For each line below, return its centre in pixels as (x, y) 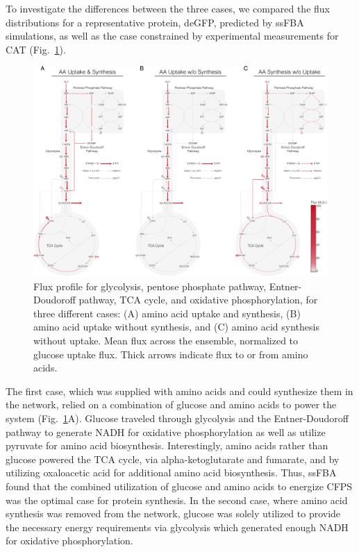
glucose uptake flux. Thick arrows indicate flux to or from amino (171, 354)
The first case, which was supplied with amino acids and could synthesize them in (179, 391)
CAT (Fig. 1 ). (36, 49)
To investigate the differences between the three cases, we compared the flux (168, 8)
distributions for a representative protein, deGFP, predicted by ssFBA (155, 22)
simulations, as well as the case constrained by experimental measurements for (172, 36)
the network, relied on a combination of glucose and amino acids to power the (171, 404)
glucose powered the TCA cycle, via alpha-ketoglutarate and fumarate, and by (173, 459)
